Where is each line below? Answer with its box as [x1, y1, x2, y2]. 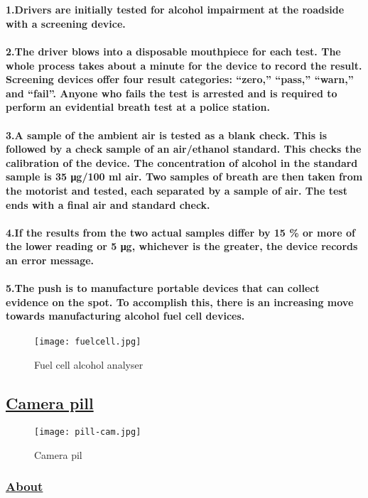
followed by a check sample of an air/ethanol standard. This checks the [6, 141, 362, 156]
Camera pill [6, 392, 94, 414]
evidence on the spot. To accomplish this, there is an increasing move [6, 294, 354, 309]
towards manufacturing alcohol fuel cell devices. [6, 308, 245, 323]
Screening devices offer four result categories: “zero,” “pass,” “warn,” [6, 72, 354, 87]
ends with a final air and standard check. [6, 197, 210, 212]
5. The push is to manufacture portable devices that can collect [6, 281, 320, 296]
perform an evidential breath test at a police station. [6, 99, 270, 114]
